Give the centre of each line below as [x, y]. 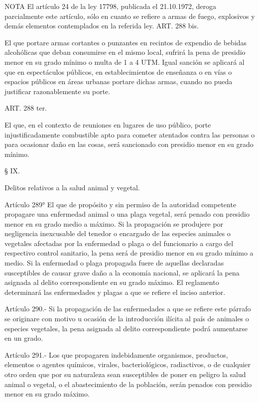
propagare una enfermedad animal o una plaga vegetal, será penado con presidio [127, 214]
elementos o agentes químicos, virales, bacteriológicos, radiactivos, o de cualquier [128, 364]
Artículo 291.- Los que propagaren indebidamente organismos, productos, [116, 354]
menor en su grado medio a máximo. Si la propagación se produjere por [114, 223]
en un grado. [24, 338]
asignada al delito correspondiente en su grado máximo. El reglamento [112, 282]
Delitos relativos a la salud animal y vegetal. [72, 187]
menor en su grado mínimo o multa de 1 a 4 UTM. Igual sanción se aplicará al [125, 62]
